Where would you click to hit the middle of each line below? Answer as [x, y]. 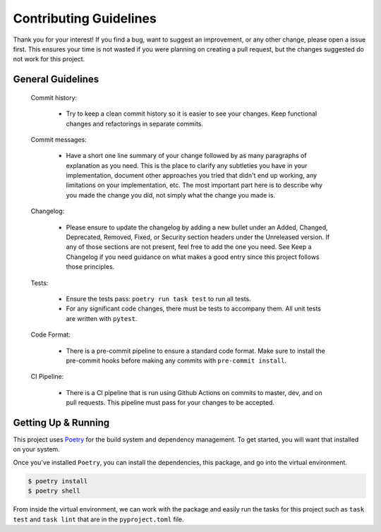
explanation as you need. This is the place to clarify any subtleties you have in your [187, 165]
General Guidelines [56, 79]
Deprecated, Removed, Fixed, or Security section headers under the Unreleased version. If [198, 237]
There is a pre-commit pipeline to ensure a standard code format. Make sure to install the [196, 351]
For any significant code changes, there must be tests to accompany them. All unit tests [193, 309]
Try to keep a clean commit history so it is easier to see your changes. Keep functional [192, 114]
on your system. [36, 449]
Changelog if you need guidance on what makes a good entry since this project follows [193, 257]
